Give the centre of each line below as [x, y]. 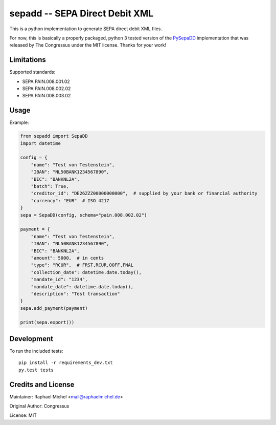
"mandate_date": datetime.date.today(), [82, 286]
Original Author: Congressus [39, 406]
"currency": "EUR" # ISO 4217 [70, 200]
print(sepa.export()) [47, 322]
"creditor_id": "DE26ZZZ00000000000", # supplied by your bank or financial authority [144, 194]
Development [31, 339]
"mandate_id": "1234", [59, 280]
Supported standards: [32, 72]
